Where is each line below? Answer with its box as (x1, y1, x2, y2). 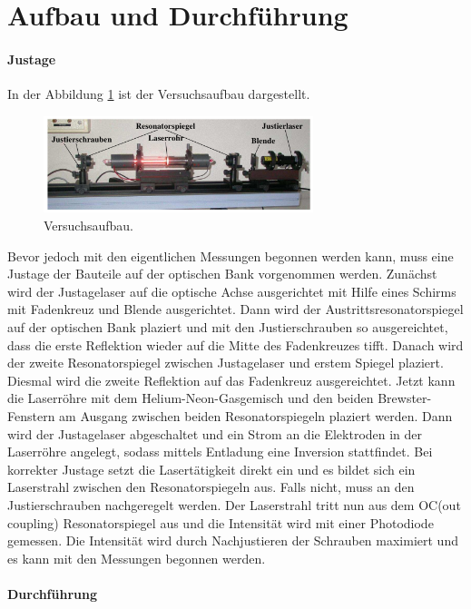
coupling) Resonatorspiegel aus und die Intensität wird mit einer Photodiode (7, 513, 434, 532)
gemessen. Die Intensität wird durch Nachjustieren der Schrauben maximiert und (7, 531, 458, 550)
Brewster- (378, 388, 432, 408)
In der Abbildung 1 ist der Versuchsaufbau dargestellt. (7, 84, 310, 103)
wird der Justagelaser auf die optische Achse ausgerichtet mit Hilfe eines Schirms (7, 281, 456, 300)
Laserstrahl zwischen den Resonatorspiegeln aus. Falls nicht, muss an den (7, 477, 415, 496)
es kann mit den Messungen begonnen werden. (7, 548, 266, 567)
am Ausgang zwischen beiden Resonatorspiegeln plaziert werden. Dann (59, 406, 453, 425)
